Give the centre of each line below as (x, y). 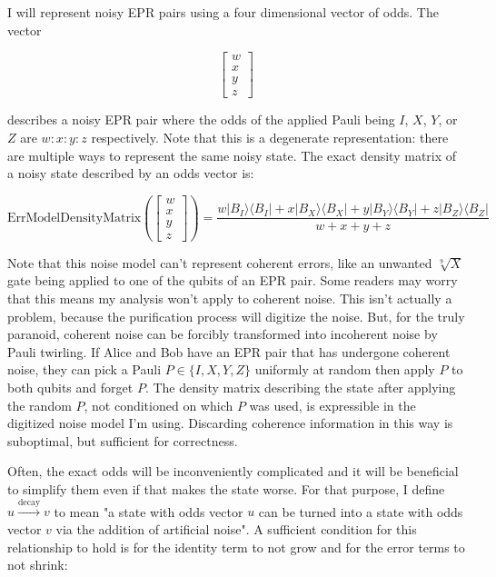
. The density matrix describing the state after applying (300, 388)
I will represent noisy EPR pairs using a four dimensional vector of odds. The (223, 12)
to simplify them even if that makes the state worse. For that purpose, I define (226, 489)
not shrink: (38, 565)
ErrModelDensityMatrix (74, 218)
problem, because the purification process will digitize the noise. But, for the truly (236, 316)
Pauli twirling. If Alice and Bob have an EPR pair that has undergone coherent (229, 351)
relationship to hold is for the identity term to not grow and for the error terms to (236, 547)
